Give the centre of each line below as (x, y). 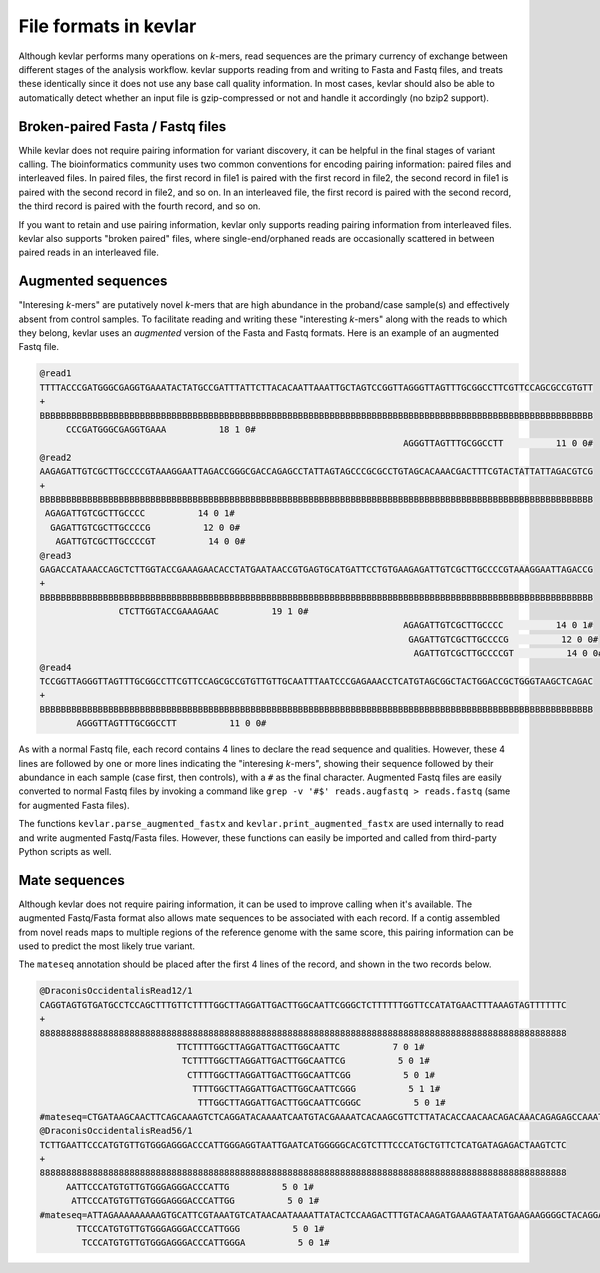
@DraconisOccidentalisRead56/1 (116, 1131)
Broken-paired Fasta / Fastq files (122, 126)
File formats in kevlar (107, 26)
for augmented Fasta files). (74, 805)
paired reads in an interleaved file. (88, 252)
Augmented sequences (93, 281)
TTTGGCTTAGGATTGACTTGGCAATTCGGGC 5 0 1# (321, 1103)
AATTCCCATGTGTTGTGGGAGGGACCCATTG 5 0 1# (189, 1186)
